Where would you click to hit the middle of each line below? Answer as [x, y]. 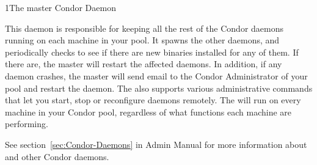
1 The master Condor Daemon [60, 7]
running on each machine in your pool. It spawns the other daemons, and [142, 40]
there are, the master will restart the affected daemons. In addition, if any [144, 64]
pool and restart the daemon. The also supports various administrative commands [159, 88]
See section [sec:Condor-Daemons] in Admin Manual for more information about [156, 144]
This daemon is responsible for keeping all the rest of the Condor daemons [144, 28]
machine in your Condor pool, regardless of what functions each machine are [148, 112]
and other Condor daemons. [57, 156]
